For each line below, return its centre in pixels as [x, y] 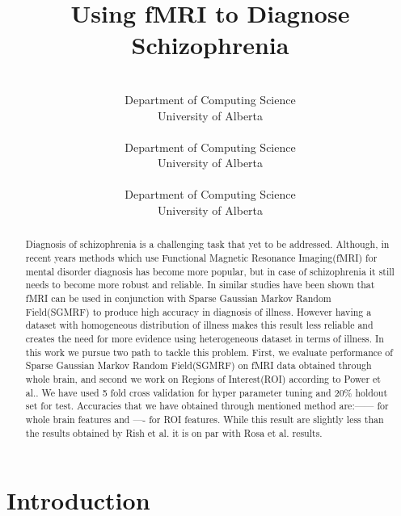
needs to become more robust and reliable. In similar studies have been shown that [200, 285]
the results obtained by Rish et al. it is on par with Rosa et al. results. [174, 432]
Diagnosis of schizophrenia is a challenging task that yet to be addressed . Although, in [207, 244]
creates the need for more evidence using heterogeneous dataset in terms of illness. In [205, 339]
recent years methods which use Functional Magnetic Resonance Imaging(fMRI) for [201, 258]
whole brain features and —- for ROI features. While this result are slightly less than [205, 419]
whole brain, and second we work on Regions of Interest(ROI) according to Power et [203, 379]
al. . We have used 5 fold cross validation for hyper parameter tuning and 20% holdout [207, 392]
